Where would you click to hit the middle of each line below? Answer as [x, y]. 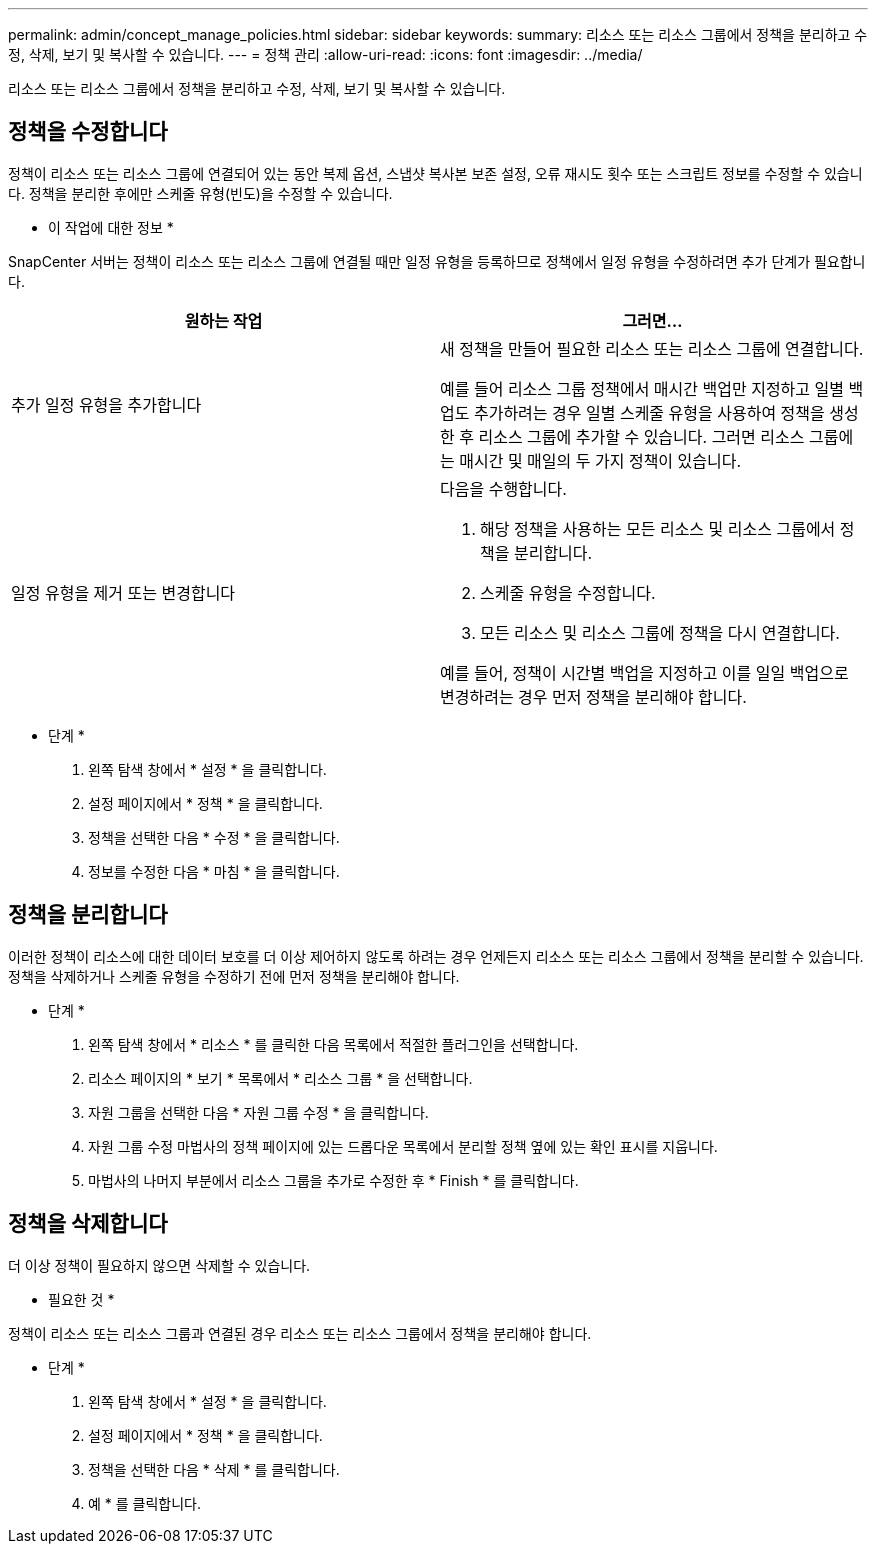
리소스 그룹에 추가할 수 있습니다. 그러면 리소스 [641, 436]
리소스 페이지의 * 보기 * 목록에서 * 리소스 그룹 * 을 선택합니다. [280, 1078]
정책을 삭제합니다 [88, 1224]
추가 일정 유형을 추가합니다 [106, 404]
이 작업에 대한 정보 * [111, 227]
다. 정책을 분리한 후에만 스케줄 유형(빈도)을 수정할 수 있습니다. [200, 193]
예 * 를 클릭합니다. [145, 1503]
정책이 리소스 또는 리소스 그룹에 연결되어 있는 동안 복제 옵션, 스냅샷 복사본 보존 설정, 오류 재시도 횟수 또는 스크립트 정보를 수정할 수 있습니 [435, 173]
